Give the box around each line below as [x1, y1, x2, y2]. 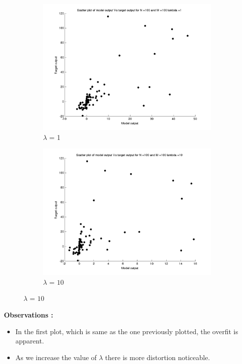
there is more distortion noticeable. [105, 352, 210, 362]
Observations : [4, 309, 53, 319]
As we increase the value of [15, 352, 97, 362]
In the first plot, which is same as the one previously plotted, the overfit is [15, 326, 238, 336]
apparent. [15, 336, 44, 346]
